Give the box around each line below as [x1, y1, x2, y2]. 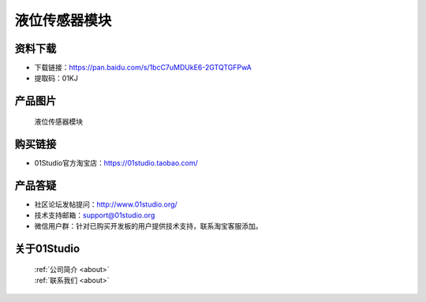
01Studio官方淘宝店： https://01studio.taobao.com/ [34, 158, 199, 167]
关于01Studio [14, 242, 80, 255]
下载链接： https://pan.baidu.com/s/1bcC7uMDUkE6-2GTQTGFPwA [34, 63, 252, 73]
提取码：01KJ [34, 73, 78, 83]
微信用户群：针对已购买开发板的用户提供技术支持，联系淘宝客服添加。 [34, 222, 263, 231]
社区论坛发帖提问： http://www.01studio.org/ [34, 199, 177, 209]
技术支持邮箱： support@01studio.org [34, 211, 155, 220]
